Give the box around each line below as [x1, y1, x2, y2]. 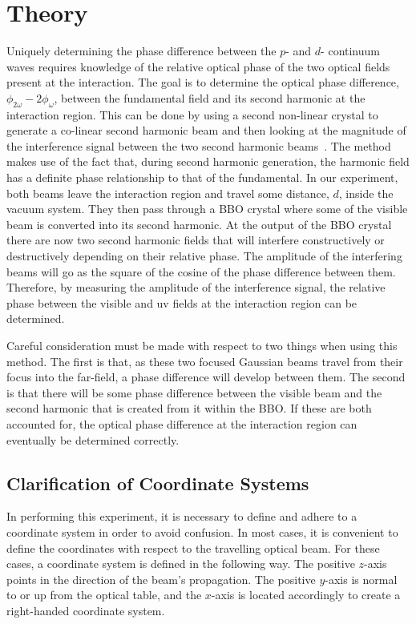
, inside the [338, 184, 394, 201]
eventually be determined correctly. [6, 431, 180, 448]
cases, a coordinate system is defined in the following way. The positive [6, 555, 355, 572]
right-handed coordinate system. [6, 602, 165, 618]
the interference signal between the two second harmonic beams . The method [6, 137, 391, 154]
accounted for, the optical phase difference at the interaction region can [6, 415, 357, 432]
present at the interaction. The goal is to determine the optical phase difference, [6, 74, 399, 91]
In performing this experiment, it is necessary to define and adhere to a [6, 508, 357, 525]
